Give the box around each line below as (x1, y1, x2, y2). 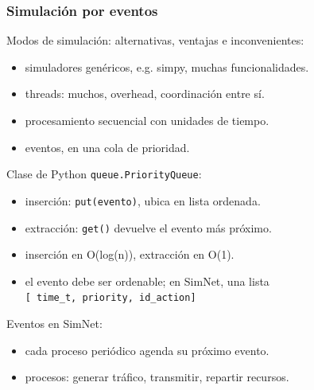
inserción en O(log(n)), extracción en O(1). (25, 246, 235, 263)
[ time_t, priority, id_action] (25, 292, 196, 304)
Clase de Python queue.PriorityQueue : (6, 166, 202, 182)
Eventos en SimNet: (6, 315, 103, 331)
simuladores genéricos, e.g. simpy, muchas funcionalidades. (25, 58, 309, 75)
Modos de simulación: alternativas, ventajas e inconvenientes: (6, 32, 304, 49)
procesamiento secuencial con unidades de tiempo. (25, 112, 269, 128)
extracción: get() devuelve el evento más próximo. (25, 219, 272, 236)
